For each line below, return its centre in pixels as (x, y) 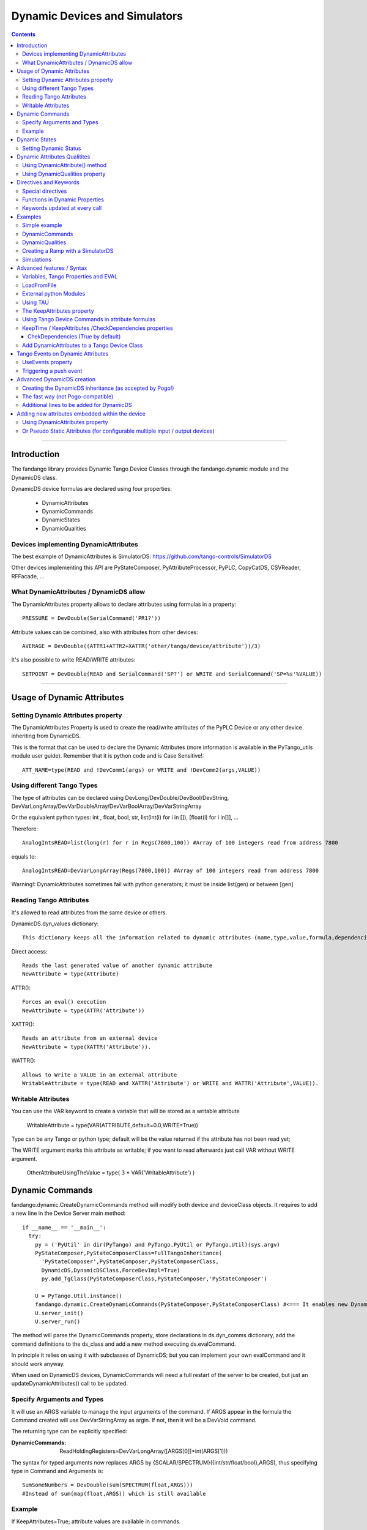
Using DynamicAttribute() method (65, 165)
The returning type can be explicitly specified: (69, 1431)
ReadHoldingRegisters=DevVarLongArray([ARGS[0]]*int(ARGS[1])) (144, 1451)
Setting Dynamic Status (52, 148)
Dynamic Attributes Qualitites (54, 157)
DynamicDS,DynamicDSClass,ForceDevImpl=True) (111, 1270)
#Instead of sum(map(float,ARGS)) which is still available (114, 1494)
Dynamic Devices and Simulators (97, 16)
